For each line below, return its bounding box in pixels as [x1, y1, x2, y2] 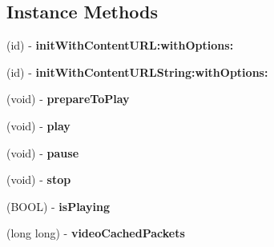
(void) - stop [6, 171, 71, 188]
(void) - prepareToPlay [6, 90, 130, 107]
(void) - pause [6, 144, 79, 161]
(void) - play [6, 117, 71, 133]
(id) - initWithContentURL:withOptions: [6, 37, 234, 54]
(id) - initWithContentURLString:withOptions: [6, 63, 268, 80]
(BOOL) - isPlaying [6, 197, 110, 214]
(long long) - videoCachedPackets [6, 225, 185, 241]
